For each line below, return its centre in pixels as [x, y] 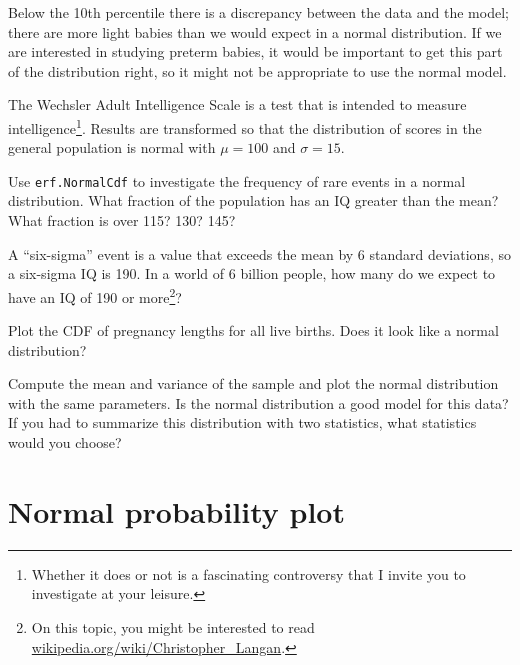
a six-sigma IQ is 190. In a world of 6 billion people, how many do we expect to [252, 273]
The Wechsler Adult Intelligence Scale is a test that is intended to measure [237, 104]
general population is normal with [112, 147]
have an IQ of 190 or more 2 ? [95, 295]
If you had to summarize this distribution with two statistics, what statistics [242, 422]
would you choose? [65, 442]
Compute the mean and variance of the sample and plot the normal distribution [253, 383]
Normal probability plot [176, 510]
